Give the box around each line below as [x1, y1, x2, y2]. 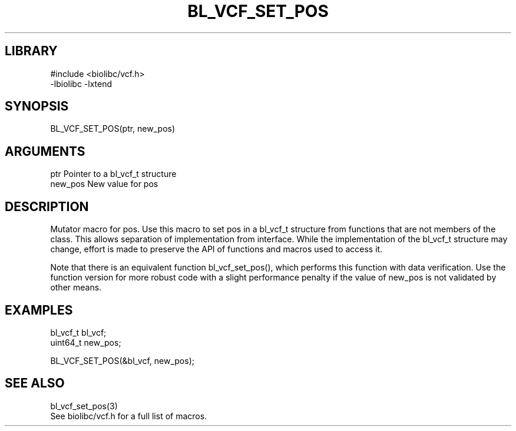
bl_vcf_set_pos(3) [50, 400, 118, 411]
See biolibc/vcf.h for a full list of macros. [50, 410, 207, 421]
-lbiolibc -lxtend [50, 78, 113, 89]
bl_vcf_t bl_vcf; [50, 327, 107, 338]
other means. [50, 282, 102, 293]
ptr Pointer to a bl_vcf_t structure [50, 169, 177, 179]
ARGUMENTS [5, 143, 85, 159]
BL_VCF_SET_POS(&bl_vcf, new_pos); [50, 355, 194, 366]
